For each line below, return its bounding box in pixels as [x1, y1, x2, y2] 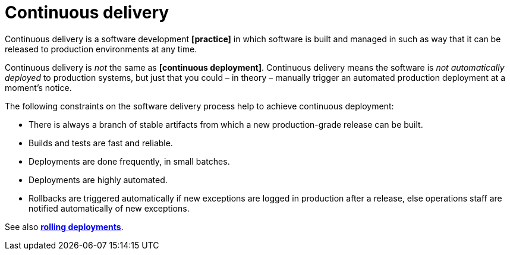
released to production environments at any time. [5, 43, 197, 54]
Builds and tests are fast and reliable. [29, 137, 173, 148]
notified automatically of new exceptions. [29, 203, 190, 213]
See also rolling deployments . [5, 221, 124, 232]
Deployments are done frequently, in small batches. [29, 156, 230, 166]
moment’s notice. [5, 82, 72, 93]
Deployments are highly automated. [29, 174, 168, 185]
